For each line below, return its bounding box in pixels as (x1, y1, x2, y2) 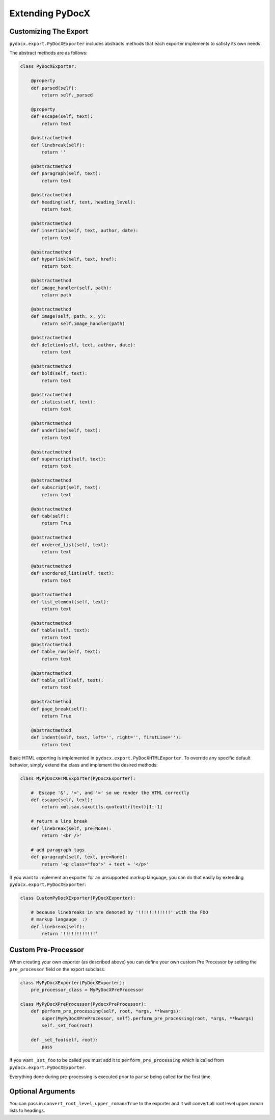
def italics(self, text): (31, 399, 96, 405)
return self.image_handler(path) (41, 320, 125, 326)
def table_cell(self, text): (31, 677, 104, 683)
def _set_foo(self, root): (31, 1037, 99, 1042)
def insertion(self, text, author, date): (31, 227, 139, 234)
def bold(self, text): (31, 370, 88, 376)
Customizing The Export (9, 27, 89, 36)
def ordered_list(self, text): (31, 542, 109, 548)
